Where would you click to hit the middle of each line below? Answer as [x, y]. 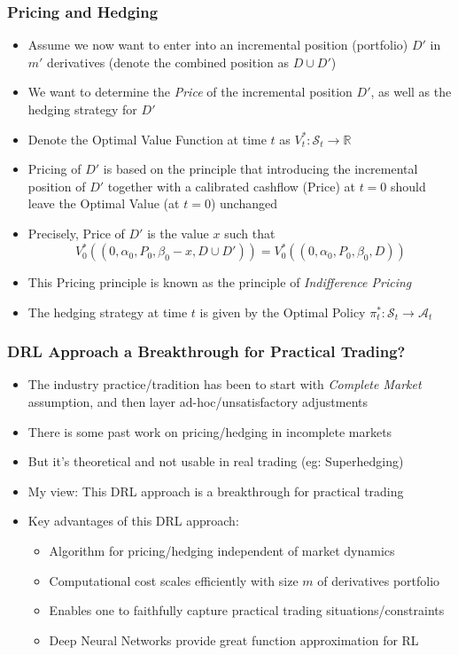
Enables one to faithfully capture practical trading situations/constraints [247, 610]
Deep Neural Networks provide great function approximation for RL [234, 639]
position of [57, 186]
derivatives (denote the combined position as [168, 62]
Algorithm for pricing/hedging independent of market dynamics [222, 551]
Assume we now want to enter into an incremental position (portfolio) [218, 45]
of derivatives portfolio [379, 580]
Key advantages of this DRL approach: [133, 521]
